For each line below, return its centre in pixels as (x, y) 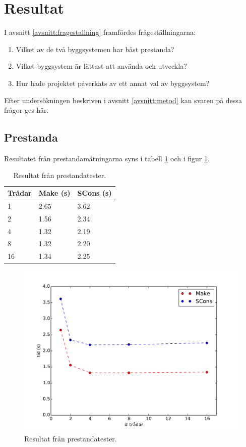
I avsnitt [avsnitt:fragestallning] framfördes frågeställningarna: (100, 32)
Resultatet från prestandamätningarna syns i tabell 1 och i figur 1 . (107, 158)
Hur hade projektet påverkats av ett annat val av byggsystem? (113, 83)
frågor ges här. (26, 110)
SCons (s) (95, 193)
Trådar (20, 193)
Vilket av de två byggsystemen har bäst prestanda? (95, 49)
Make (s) (54, 193)
